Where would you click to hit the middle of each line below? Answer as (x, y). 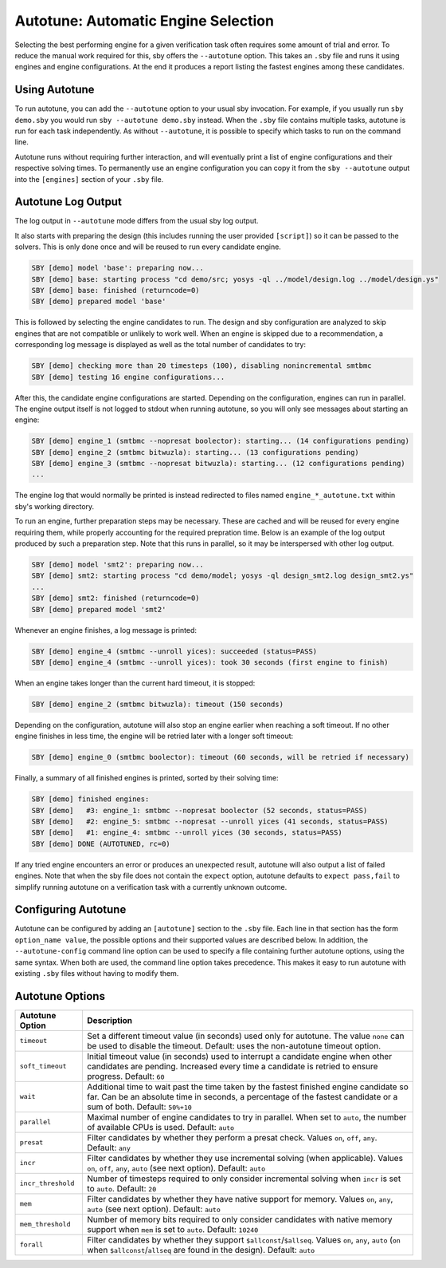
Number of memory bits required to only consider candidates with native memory (240, 1219)
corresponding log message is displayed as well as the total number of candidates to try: (160, 345)
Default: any (109, 1148)
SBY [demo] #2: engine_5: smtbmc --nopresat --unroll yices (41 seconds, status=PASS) (210, 822)
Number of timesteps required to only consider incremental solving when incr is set (244, 1179)
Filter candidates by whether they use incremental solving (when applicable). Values (245, 1158)
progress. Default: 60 (126, 1076)
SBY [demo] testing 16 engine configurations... (128, 377)
